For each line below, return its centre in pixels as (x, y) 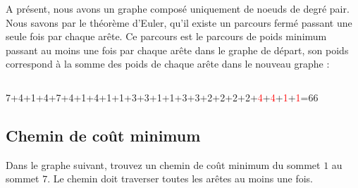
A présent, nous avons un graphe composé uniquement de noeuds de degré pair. (178, 8)
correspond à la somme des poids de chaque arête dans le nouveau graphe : (168, 64)
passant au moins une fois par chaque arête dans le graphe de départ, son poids (177, 50)
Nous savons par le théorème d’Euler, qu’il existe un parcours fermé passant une (179, 22)
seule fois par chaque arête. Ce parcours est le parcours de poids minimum (166, 36)
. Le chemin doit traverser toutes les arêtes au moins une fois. (180, 178)
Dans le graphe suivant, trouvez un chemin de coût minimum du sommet (163, 164)
